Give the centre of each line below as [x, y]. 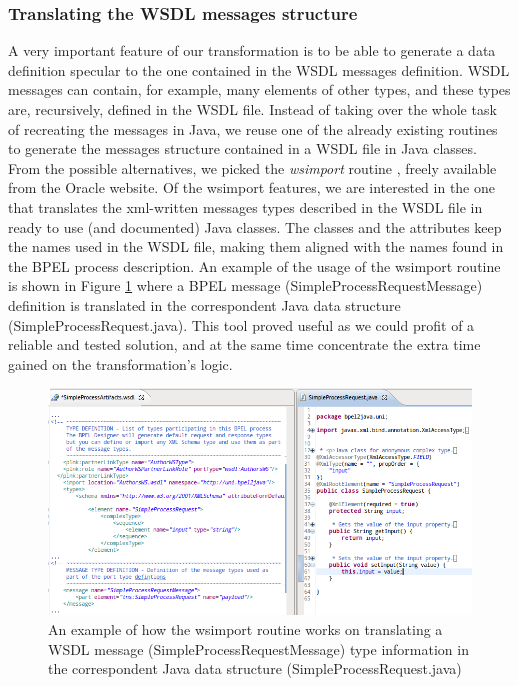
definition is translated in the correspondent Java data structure [204, 304]
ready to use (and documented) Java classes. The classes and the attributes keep [255, 226]
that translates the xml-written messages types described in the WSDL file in [245, 206]
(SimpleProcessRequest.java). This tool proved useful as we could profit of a [241, 324]
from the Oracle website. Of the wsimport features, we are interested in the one [251, 187]
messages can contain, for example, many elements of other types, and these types [259, 89]
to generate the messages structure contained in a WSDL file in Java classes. [242, 148]
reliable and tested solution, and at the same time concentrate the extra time [244, 344]
